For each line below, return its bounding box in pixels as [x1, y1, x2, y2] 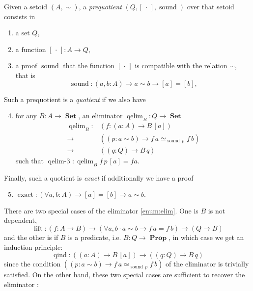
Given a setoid [4, 1, 48, 11]
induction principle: [4, 241, 63, 252]
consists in [4, 11, 35, 21]
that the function [63, 60, 115, 71]
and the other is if [4, 232, 58, 242]
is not [208, 205, 225, 215]
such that [15, 155, 44, 165]
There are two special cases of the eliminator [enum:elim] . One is [4, 205, 198, 215]
